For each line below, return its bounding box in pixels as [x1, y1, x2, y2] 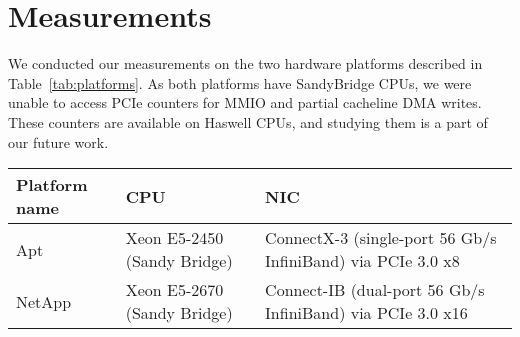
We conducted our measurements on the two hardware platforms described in [8, 53, 483, 74]
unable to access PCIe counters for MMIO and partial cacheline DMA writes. [8, 92, 482, 113]
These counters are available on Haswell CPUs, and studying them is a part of [8, 111, 488, 132]
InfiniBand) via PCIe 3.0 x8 [265, 249, 460, 273]
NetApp [16, 289, 72, 313]
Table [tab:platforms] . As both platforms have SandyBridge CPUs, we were [8, 72, 472, 93]
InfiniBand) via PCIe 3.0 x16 [265, 301, 468, 325]
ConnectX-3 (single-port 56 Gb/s [265, 226, 497, 250]
